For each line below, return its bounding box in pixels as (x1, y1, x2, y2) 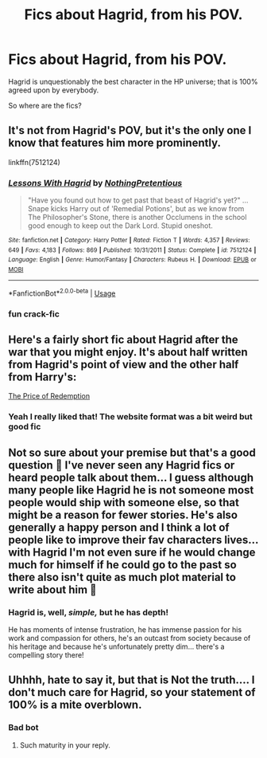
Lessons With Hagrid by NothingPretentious (8, 177, 183, 188)
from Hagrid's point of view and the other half (8, 357, 239, 371)
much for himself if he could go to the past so (8, 558, 237, 571)
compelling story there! (8, 650, 85, 660)
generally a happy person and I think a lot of (8, 520, 230, 534)
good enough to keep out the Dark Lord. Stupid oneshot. (27, 221, 213, 230)
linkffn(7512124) (8, 157, 61, 167)
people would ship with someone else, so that (8, 496, 240, 509)
